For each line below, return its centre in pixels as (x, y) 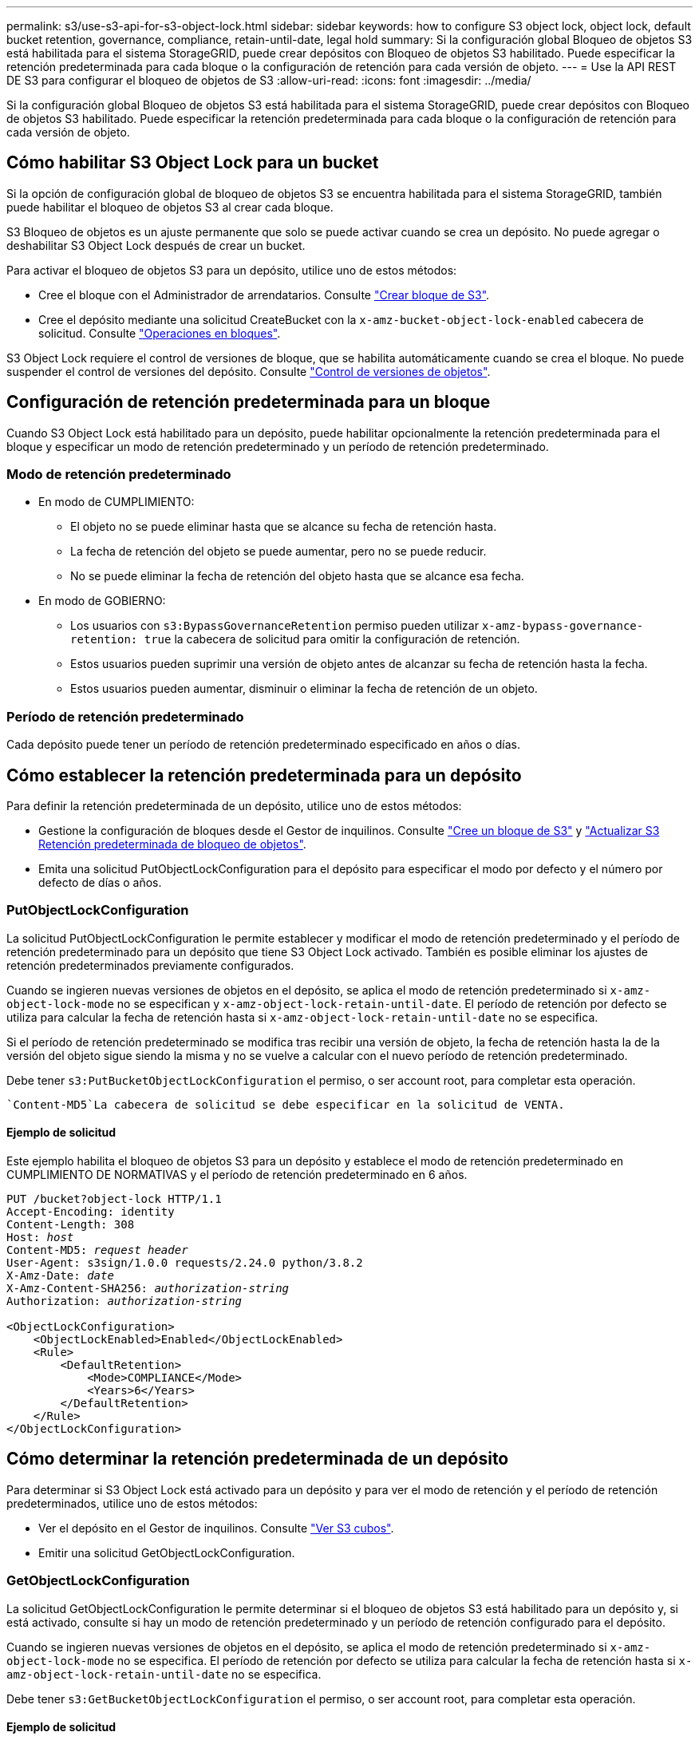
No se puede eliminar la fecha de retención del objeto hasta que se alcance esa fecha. (297, 576)
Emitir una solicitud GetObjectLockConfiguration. (167, 1552)
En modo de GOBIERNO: (102, 601)
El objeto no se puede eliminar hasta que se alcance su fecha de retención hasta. (284, 527)
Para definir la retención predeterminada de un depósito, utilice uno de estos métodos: (234, 806)
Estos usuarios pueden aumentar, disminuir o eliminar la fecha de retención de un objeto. (304, 689)
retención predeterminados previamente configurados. (150, 965)
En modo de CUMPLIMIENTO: (116, 502)
